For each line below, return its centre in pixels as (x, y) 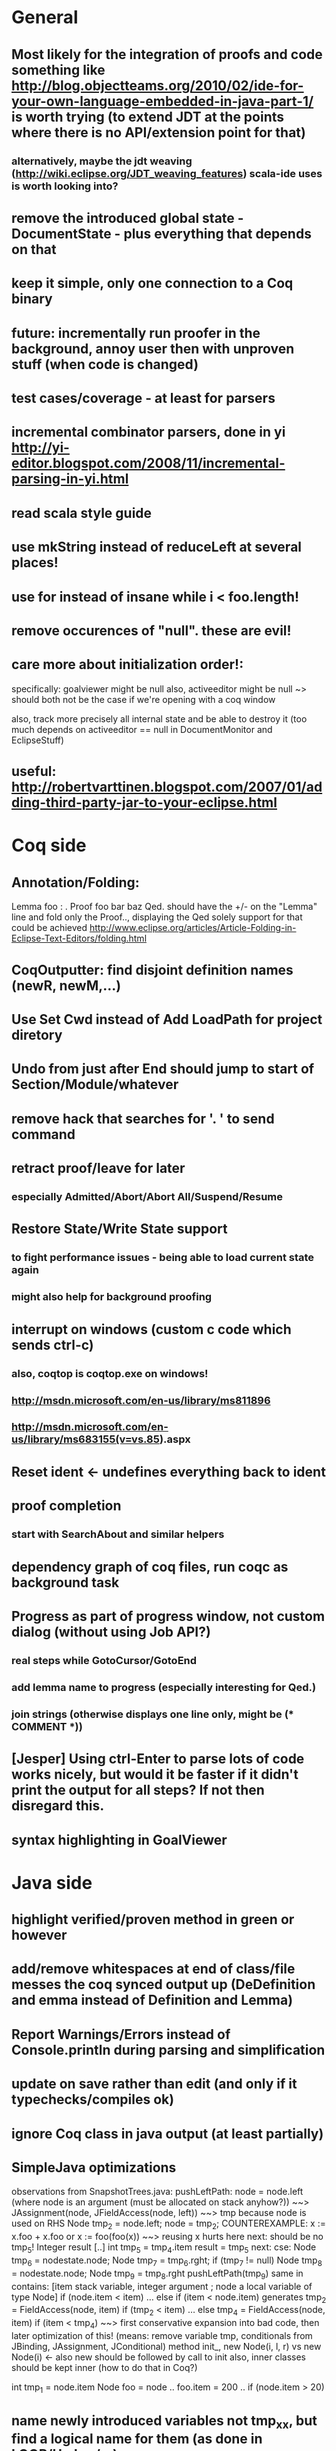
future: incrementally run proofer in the (136, 332)
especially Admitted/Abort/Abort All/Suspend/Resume (147, 1197)
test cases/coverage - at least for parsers (143, 398)
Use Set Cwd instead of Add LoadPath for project (167, 1019)
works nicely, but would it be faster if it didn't (155, 1774)
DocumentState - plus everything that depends (161, 233)
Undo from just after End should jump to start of (163, 1069)
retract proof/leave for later (98, 1168)
